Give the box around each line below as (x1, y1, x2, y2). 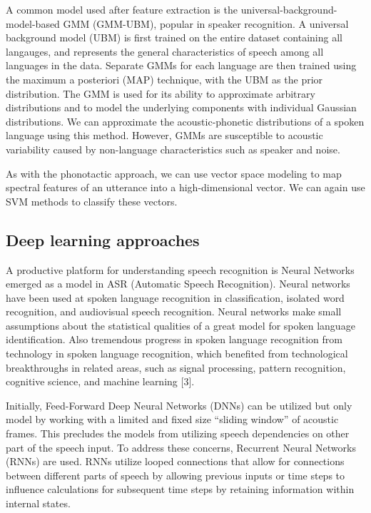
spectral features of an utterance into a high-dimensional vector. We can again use (6, 180, 365, 195)
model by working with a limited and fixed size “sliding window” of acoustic (6, 412, 339, 427)
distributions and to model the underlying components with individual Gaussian (6, 100, 357, 115)
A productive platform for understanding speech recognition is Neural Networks (6, 262, 355, 277)
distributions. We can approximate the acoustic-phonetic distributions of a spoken (6, 113, 365, 128)
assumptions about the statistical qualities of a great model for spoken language (6, 318, 355, 332)
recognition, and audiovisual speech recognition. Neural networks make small (6, 304, 342, 319)
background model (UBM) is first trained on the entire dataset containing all (6, 30, 342, 45)
